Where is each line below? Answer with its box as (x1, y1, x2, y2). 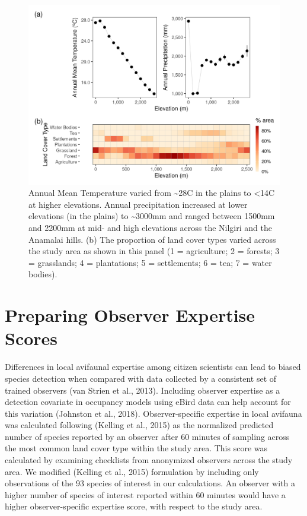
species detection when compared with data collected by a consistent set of (5, 372, 277, 384)
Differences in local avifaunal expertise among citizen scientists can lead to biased (5, 360, 301, 373)
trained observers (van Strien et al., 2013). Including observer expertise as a (5, 384, 280, 396)
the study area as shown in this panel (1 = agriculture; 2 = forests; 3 (28, 245, 280, 257)
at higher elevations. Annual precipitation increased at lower (28, 198, 248, 210)
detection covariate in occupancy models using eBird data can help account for (5, 395, 291, 408)
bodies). (28, 268, 57, 280)
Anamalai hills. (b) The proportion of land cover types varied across (28, 233, 276, 245)
